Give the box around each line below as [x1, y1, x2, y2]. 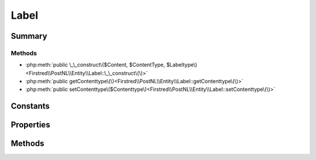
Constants [11, 101, 50, 111]
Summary [11, 31, 47, 41]
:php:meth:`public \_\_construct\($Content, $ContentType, [25, 62, 165, 69]
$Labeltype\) [166, 62, 197, 69]
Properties [11, 120, 50, 130]
